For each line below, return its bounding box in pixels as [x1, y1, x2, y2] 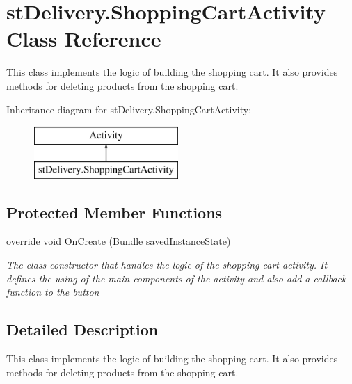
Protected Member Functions [6, 201, 223, 223]
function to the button [6, 285, 99, 299]
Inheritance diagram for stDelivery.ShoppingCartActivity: [6, 102, 252, 116]
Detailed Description [6, 319, 159, 340]
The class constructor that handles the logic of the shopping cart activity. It [6, 257, 328, 272]
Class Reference [6, 24, 161, 53]
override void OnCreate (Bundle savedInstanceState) [6, 234, 231, 248]
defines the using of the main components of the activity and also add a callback [6, 271, 346, 285]
